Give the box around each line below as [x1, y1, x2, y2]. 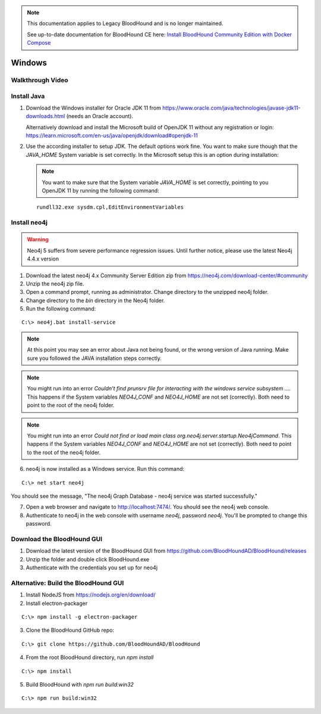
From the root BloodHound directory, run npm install [26, 654, 154, 661]
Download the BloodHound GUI [11, 535, 103, 543]
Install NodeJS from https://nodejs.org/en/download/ [26, 591, 156, 598]
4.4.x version [27, 255, 59, 262]
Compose [27, 39, 51, 46]
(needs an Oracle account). [66, 113, 134, 120]
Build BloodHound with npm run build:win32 [26, 681, 134, 688]
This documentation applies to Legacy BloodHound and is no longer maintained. [27, 20, 224, 27]
